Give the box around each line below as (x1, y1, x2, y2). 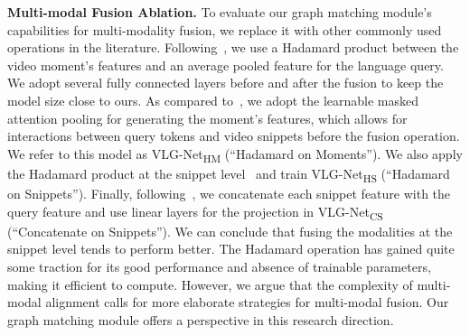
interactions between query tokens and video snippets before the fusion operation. (7, 126, 460, 145)
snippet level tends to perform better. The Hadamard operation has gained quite (7, 239, 455, 258)
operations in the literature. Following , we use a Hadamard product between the (7, 38, 459, 57)
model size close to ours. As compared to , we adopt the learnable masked (7, 90, 419, 109)
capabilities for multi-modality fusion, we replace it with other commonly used (7, 20, 442, 39)
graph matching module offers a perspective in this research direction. (7, 310, 394, 329)
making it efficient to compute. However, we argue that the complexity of (7, 275, 413, 293)
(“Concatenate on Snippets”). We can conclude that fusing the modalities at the (7, 221, 453, 240)
